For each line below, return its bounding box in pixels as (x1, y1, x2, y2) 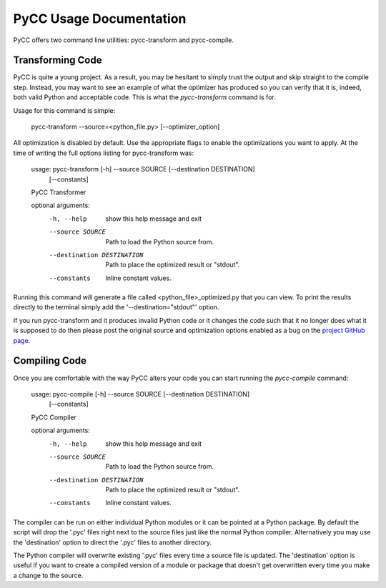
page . (13, 336, 31, 344)
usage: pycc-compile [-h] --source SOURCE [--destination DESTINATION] (31, 389, 250, 398)
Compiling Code (13, 354, 87, 367)
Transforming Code (13, 54, 102, 66)
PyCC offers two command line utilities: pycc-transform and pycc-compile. (13, 36, 234, 44)
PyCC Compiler (31, 413, 76, 422)
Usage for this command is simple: (13, 106, 116, 114)
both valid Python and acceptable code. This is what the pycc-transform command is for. (13, 93, 276, 101)
